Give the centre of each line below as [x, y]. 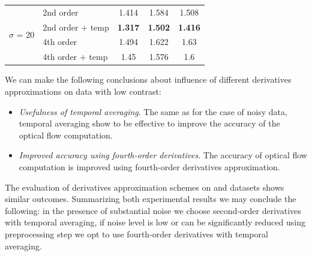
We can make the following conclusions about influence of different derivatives [148, 79]
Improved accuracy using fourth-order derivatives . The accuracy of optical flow [163, 155]
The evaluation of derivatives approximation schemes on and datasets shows [145, 187]
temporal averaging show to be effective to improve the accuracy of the [149, 123]
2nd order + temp [76, 27]
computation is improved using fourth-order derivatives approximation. [149, 166]
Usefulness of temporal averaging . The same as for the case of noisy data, [153, 111]
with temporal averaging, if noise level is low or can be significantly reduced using [155, 222]
